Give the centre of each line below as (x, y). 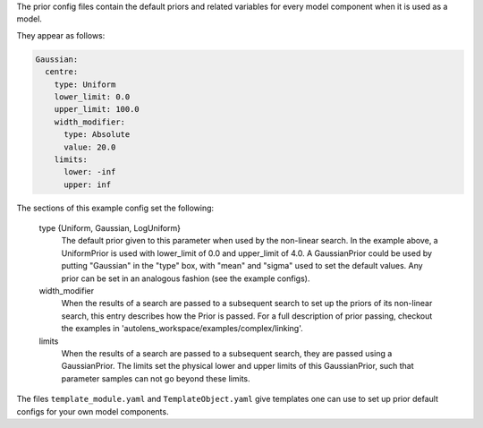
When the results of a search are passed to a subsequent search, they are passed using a (227, 353)
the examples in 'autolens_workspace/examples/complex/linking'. (182, 329)
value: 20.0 (90, 147)
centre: (62, 72)
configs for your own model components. (93, 411)
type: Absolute (97, 135)
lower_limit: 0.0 (92, 97)
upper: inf (88, 184)
